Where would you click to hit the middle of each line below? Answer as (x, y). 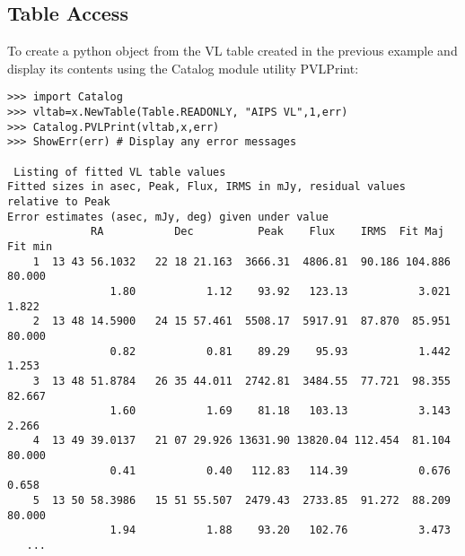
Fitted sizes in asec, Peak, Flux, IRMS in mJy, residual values (206, 187)
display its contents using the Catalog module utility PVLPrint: (183, 68)
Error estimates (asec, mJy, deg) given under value (168, 217)
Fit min (30, 246)
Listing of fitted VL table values (120, 172)
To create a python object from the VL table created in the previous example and (232, 51)
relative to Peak (59, 201)
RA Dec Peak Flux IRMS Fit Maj (268, 232)
